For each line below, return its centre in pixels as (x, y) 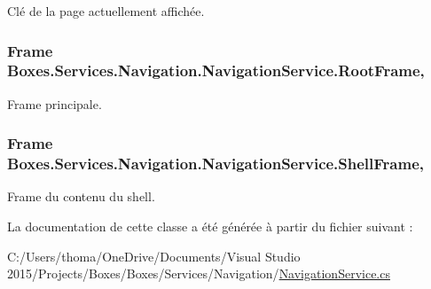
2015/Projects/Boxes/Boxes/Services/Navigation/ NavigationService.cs (199, 273)
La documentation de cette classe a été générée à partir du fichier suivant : (210, 227)
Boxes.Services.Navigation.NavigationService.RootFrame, (216, 70)
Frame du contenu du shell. (81, 196)
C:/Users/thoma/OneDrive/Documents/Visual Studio (154, 256)
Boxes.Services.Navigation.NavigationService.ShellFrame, (215, 164)
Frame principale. (55, 103)
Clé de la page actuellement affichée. (106, 11)
